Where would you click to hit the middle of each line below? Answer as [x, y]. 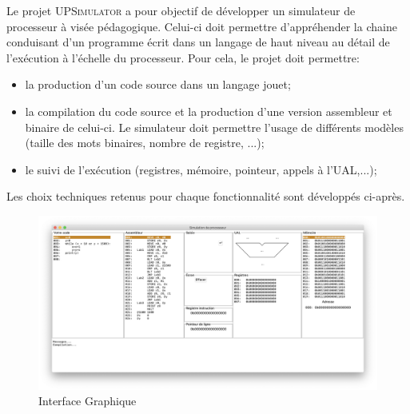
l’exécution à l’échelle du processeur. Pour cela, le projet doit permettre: [183, 57]
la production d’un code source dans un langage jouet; [158, 84]
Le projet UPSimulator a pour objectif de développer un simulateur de [181, 10]
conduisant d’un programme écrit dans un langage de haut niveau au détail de [198, 42]
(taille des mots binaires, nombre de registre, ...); [145, 143]
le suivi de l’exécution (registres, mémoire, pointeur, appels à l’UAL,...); [201, 169]
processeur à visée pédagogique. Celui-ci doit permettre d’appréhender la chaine [202, 26]
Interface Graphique [88, 401]
